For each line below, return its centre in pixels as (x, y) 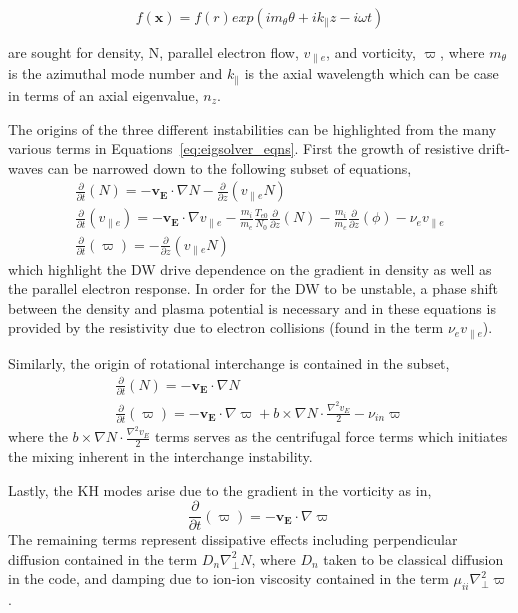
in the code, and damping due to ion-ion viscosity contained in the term (228, 578)
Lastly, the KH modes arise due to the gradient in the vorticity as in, (220, 489)
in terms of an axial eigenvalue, (103, 94)
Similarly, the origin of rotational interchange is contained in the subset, (229, 362)
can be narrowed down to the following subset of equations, (229, 167)
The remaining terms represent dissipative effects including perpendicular (233, 539)
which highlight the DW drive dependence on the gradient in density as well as (250, 268)
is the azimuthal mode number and (115, 73)
